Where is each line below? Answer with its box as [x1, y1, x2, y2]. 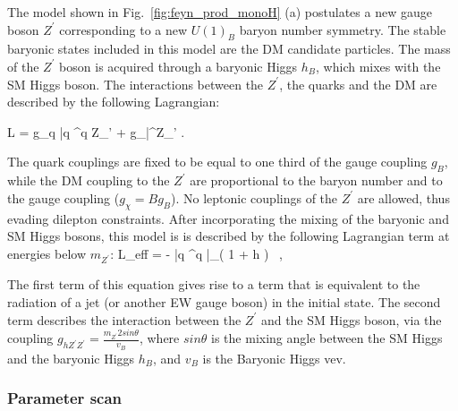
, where [139, 329, 180, 347]
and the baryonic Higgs [7, 348, 135, 367]
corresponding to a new [59, 20, 188, 39]
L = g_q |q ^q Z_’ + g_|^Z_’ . [7, 122, 185, 141]
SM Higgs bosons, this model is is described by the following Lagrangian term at [7, 227, 450, 245]
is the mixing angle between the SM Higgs [211, 329, 443, 347]
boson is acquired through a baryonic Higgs [59, 56, 298, 75]
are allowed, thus [357, 188, 450, 207]
